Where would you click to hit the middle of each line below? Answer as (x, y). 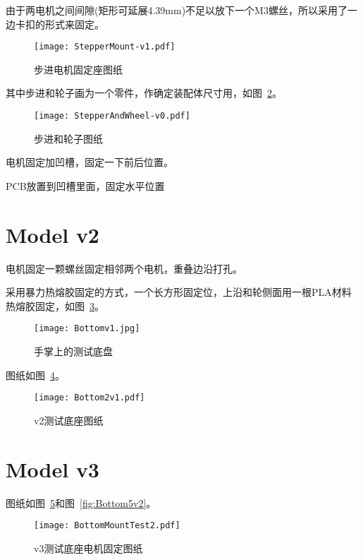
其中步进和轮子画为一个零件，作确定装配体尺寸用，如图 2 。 (144, 93)
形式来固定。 (74, 24)
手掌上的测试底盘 (73, 351)
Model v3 (53, 469)
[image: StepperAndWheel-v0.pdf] (112, 116)
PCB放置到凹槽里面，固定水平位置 (85, 185)
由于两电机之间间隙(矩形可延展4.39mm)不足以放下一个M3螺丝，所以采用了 (177, 10)
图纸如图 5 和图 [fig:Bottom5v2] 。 (81, 502)
